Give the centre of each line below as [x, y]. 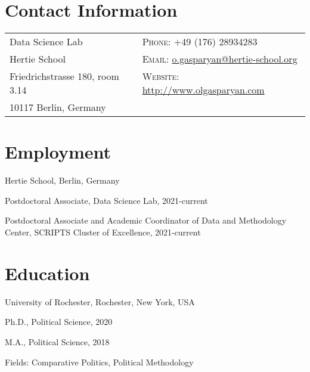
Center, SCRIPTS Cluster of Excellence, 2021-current [103, 232]
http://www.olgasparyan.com [203, 90]
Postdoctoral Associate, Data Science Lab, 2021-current [106, 200]
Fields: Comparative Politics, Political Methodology [99, 362]
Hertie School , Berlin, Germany [62, 180]
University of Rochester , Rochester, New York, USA [100, 301]
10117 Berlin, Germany [58, 107]
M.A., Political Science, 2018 [57, 341]
